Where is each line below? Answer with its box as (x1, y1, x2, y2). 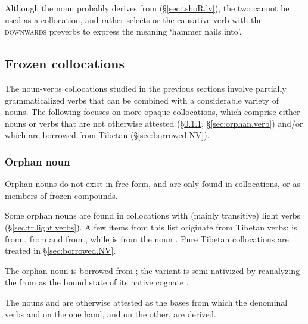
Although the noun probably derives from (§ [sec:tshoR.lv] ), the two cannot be (5, 2, 290, 14)
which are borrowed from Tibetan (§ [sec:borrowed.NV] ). (5, 129, 210, 141)
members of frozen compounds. (5, 189, 118, 201)
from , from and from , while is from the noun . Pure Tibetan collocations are (5, 232, 289, 245)
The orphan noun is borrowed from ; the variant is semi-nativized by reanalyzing (5, 264, 300, 276)
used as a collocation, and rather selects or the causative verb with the (5, 13, 263, 26)
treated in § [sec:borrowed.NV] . (5, 244, 116, 257)
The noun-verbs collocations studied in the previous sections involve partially (5, 82, 287, 94)
